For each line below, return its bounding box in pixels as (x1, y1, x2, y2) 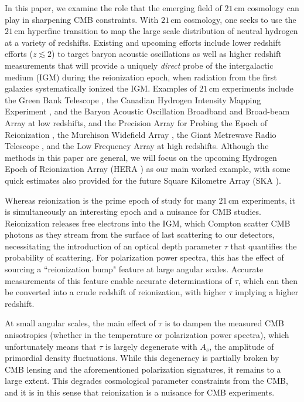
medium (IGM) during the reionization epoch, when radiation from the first (5, 70, 277, 83)
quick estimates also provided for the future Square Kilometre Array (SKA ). (5, 174, 281, 186)
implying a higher (235, 286, 299, 298)
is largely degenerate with (105, 340, 197, 352)
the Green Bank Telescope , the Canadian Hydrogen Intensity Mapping (5, 93, 261, 106)
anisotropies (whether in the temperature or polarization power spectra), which (5, 329, 289, 341)
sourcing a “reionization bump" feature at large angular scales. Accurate (5, 263, 264, 275)
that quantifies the (230, 239, 297, 252)
